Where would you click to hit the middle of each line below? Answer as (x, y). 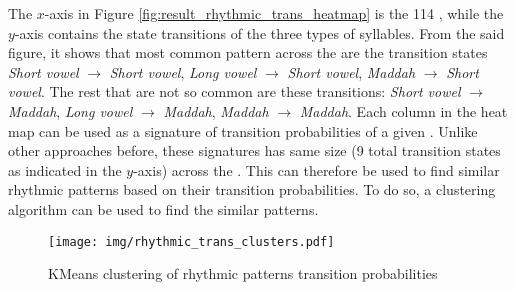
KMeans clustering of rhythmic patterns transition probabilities (243, 273)
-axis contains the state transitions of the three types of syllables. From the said (259, 32)
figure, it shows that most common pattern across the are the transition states (248, 52)
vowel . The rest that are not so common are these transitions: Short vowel (234, 91)
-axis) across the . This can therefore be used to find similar (316, 169)
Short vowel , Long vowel (183, 71)
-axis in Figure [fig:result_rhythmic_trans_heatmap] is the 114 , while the (274, 13)
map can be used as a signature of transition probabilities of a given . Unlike (243, 130)
